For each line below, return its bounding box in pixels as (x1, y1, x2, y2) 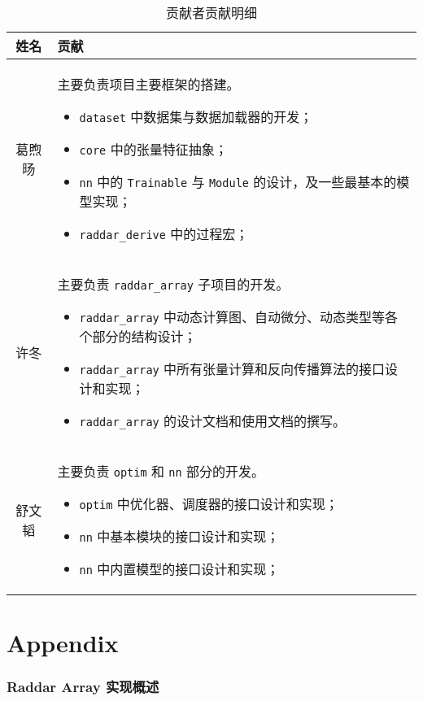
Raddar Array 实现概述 (7, 677, 159, 697)
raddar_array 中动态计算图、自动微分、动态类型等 (79, 307, 386, 326)
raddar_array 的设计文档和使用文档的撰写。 (79, 411, 347, 430)
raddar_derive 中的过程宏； (79, 224, 249, 243)
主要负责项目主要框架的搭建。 (57, 75, 240, 94)
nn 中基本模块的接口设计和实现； (79, 527, 280, 546)
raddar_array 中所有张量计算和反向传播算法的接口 (79, 359, 386, 378)
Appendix (7, 626, 119, 660)
